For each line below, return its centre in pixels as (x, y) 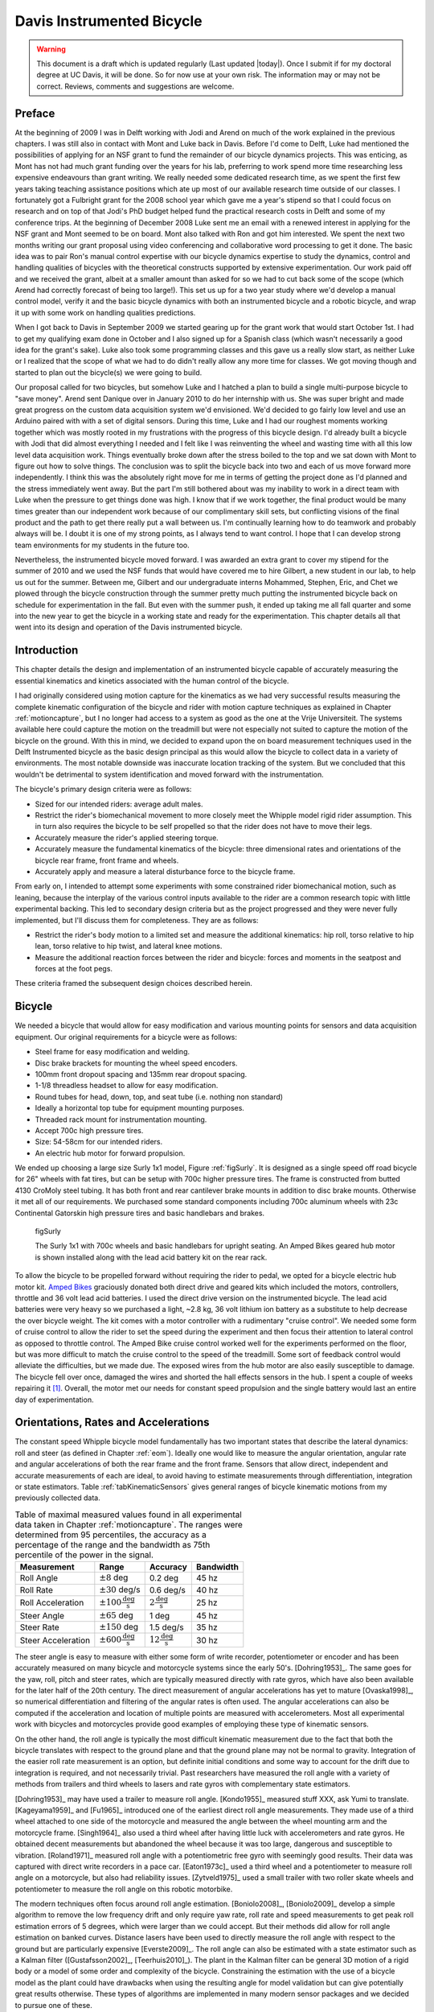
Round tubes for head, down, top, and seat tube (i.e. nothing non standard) (159, 1097)
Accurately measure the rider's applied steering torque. (127, 838)
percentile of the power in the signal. (84, 1555)
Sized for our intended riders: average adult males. (119, 804)
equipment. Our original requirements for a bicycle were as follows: (126, 1037)
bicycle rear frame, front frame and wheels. (107, 860)
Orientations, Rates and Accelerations (112, 1422)
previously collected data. (57, 1498)
